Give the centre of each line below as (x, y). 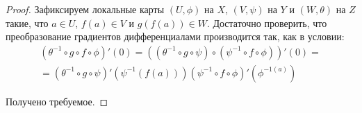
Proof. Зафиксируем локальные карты (85, 9)
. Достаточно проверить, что (267, 23)
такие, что (27, 23)
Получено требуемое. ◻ (57, 101)
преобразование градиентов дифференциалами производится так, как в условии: (175, 36)
